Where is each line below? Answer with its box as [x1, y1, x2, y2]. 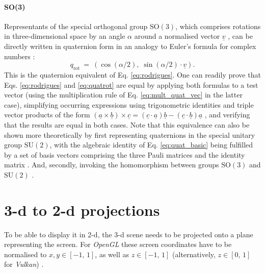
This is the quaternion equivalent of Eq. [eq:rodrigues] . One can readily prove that [4, 69, 261, 80]
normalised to [4, 249, 47, 259]
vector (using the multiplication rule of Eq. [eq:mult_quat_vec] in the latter [4, 89, 243, 100]
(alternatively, [172, 249, 216, 259]
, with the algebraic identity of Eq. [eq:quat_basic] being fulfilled [49, 139, 253, 150]
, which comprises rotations [175, 20, 261, 31]
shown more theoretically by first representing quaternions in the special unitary [4, 129, 255, 140]
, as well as [95, 249, 129, 259]
